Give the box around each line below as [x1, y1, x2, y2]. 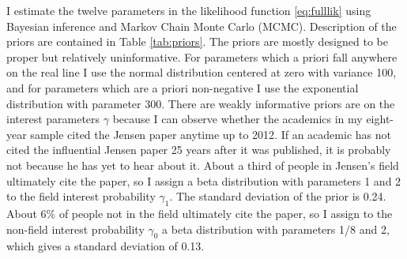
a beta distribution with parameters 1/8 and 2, [162, 220, 390, 237]
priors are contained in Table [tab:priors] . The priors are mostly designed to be [6, 33, 388, 50]
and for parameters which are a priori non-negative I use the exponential [6, 79, 359, 96]
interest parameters [6, 111, 100, 127]
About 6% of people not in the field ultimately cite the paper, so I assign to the [6, 205, 393, 221]
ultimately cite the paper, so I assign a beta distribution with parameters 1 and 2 [6, 172, 401, 189]
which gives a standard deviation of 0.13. [6, 238, 205, 254]
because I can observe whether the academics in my [112, 111, 363, 127]
